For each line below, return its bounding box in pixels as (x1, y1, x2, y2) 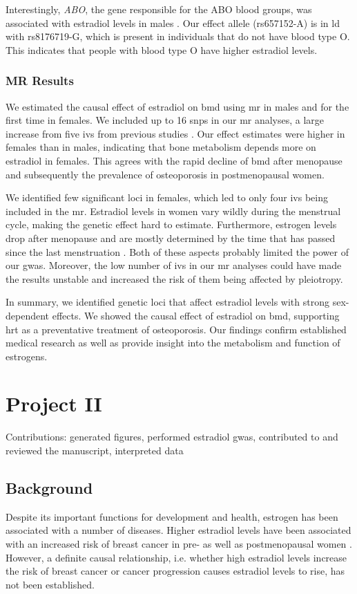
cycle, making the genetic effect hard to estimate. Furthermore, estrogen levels (6, 217, 337, 232)
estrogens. (6, 349, 48, 363)
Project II (6, 389, 102, 418)
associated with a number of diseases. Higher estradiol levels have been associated (6, 523, 351, 537)
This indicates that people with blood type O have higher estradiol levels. (6, 42, 318, 57)
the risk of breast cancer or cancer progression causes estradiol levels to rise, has (6, 564, 345, 578)
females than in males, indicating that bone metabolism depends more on (6, 140, 316, 154)
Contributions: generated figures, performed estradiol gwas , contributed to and (6, 429, 338, 444)
